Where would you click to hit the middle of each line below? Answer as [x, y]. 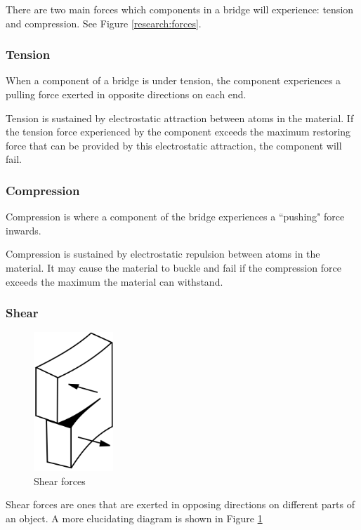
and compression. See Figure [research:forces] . [104, 23]
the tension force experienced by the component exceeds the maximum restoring [178, 132]
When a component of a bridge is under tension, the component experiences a [173, 80]
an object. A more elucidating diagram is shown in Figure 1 [134, 518]
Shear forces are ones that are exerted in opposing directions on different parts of [180, 504]
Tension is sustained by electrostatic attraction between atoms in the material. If [180, 118]
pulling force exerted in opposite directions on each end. [126, 94]
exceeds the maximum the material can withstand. [114, 281]
